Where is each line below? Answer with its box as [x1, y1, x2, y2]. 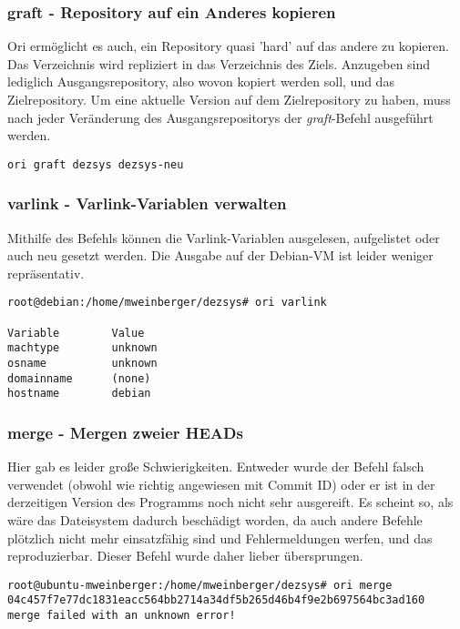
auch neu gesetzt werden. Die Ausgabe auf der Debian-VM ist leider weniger [7, 246, 434, 265]
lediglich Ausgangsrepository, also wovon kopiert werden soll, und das [7, 72, 394, 91]
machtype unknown [7, 341, 158, 355]
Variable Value [7, 326, 145, 340]
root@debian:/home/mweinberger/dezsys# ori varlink [7, 296, 327, 309]
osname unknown [7, 357, 158, 370]
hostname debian [7, 387, 151, 401]
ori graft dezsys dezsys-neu [7, 157, 184, 171]
